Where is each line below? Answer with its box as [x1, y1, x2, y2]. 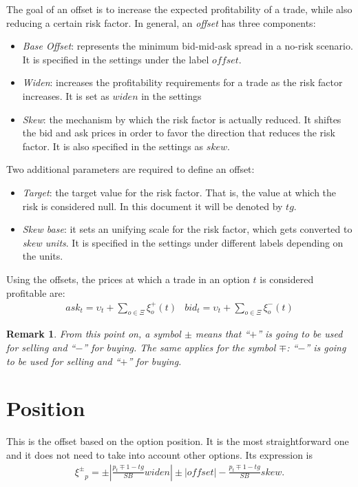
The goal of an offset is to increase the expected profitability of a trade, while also [6, 2, 352, 16]
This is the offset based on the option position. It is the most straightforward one [6, 434, 349, 448]
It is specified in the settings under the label [22, 52, 209, 66]
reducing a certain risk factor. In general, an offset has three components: [6, 15, 316, 30]
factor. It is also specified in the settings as [22, 138, 203, 153]
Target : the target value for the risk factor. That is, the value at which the [22, 185, 337, 199]
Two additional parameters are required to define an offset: [6, 162, 255, 176]
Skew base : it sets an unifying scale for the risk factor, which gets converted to [22, 222, 352, 236]
